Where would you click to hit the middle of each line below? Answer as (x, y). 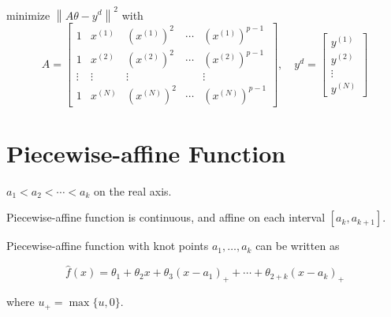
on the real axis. (132, 190)
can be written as (298, 246)
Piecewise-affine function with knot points (108, 246)
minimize (28, 15)
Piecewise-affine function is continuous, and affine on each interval (166, 217)
